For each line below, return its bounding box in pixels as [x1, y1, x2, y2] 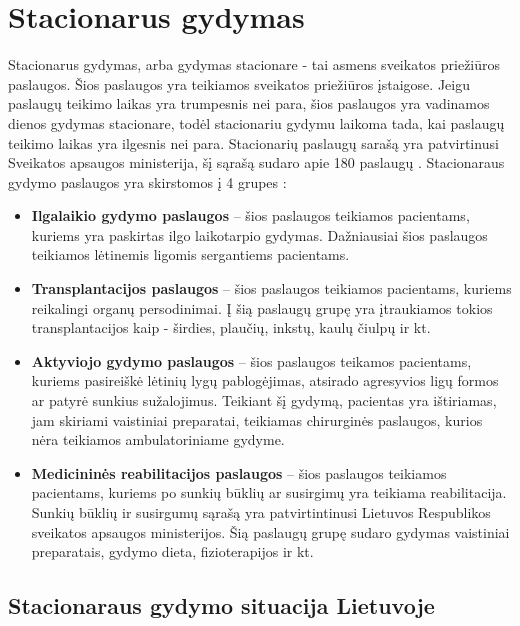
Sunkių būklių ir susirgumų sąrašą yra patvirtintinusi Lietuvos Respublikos [31, 502, 491, 522]
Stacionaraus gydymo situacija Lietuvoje [8, 590, 435, 621]
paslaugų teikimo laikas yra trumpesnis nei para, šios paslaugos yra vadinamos [8, 93, 490, 114]
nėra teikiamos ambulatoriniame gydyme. [31, 429, 285, 450]
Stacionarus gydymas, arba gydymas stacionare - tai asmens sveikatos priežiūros [8, 54, 501, 75]
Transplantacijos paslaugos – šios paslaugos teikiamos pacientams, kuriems [31, 278, 512, 299]
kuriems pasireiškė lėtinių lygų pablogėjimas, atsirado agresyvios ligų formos [31, 370, 499, 391]
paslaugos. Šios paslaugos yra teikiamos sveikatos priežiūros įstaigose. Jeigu [8, 73, 470, 94]
